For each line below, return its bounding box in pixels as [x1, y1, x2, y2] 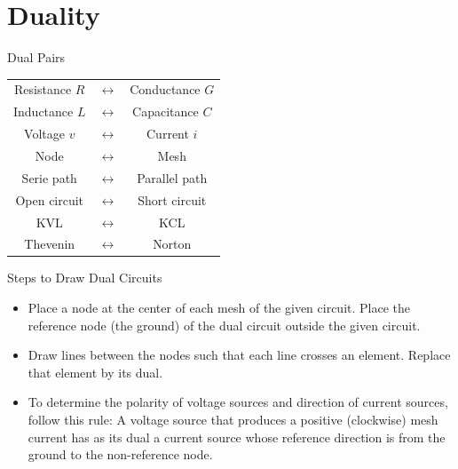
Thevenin [24, 234, 75, 253]
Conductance [130, 80, 201, 99]
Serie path [21, 168, 77, 187]
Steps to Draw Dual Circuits [7, 268, 162, 287]
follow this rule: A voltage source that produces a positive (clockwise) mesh [28, 410, 438, 429]
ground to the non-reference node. [28, 445, 213, 464]
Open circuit [15, 190, 84, 209]
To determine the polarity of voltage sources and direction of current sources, [28, 393, 448, 411]
